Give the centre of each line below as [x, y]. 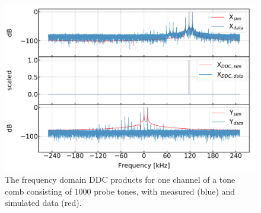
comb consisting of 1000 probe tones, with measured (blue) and [120, 191]
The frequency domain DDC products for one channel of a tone [120, 179]
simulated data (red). [43, 203]
